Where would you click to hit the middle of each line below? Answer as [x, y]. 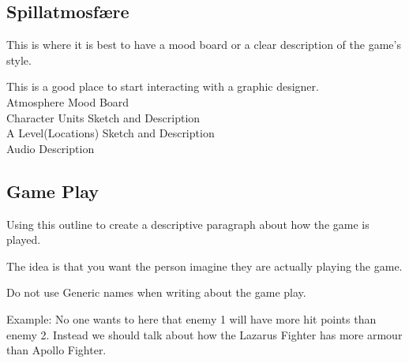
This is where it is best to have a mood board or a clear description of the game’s [204, 45]
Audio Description [51, 148]
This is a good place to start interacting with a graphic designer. [163, 86]
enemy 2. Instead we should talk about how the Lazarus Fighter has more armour [204, 334]
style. [19, 60]
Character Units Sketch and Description [103, 117]
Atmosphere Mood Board [68, 101]
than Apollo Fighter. [56, 350]
